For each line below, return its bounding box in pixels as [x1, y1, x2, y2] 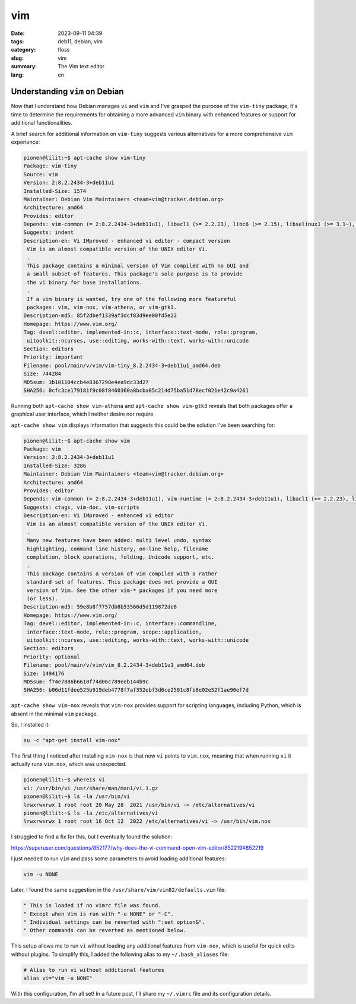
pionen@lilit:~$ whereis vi [23, 777, 105, 783]
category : [11, 46, 36, 53]
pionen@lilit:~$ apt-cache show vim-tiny [23, 154, 146, 161]
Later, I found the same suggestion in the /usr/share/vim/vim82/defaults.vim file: [11, 886, 227, 894]
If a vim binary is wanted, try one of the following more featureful [27, 296, 237, 302]
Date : [11, 30, 25, 37]
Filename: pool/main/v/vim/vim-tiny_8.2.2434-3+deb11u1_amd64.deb [23, 362, 221, 369]
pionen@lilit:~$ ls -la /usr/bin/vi [23, 793, 131, 800]
